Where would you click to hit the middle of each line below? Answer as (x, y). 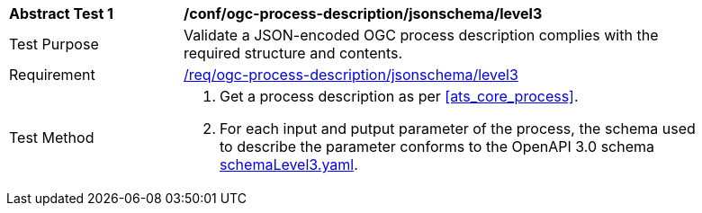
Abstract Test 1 (61, 13)
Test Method (52, 138)
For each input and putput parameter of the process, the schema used (458, 129)
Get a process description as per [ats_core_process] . (399, 96)
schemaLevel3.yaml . (289, 164)
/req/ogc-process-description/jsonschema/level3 (351, 75)
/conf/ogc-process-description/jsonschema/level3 (363, 13)
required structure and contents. (293, 53)
